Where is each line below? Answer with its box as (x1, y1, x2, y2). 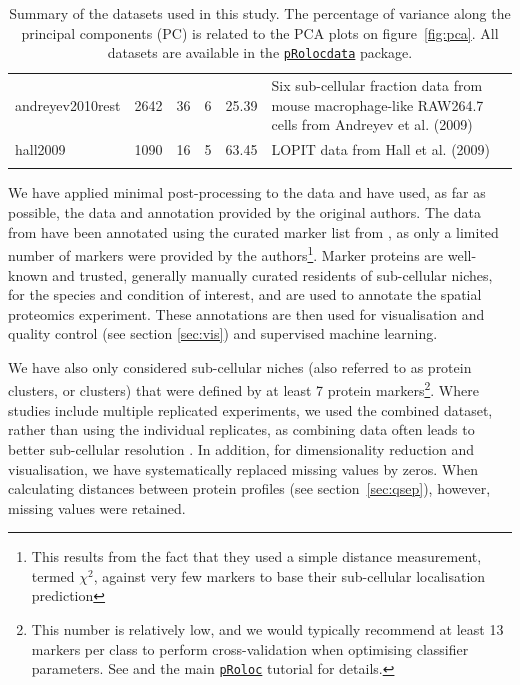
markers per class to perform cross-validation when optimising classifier (31, 638, 469, 659)
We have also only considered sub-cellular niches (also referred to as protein (8, 356, 472, 377)
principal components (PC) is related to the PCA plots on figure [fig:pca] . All (21, 22, 499, 43)
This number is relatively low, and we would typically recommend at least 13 (31, 619, 504, 640)
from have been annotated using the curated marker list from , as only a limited (8, 221, 499, 242)
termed (31, 565, 75, 586)
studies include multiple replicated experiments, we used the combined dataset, (8, 399, 493, 420)
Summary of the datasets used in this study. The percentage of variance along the (9, 3, 511, 23)
